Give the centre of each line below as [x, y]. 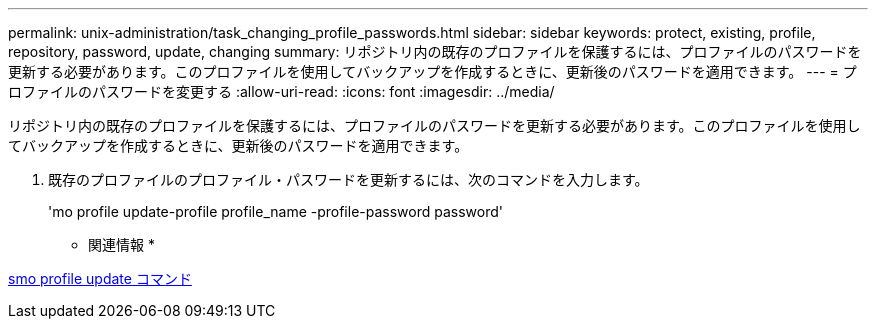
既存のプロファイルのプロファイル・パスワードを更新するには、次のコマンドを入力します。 [348, 179]
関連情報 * [121, 244]
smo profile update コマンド [100, 278]
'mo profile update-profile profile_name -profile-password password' [275, 211]
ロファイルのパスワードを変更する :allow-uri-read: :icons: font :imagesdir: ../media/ [281, 91]
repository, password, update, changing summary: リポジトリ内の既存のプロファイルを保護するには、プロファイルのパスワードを [435, 51]
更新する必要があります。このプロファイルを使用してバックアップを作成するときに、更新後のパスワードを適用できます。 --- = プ [432, 71]
